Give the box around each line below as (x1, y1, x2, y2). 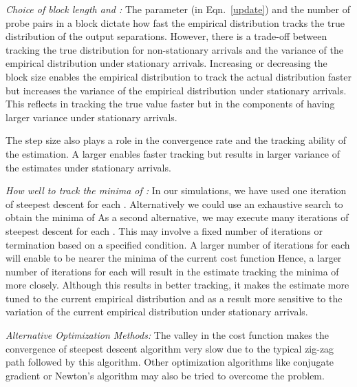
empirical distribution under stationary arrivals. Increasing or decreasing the (6, 56, 327, 70)
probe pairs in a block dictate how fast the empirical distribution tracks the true (6, 15, 345, 30)
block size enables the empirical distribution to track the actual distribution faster (6, 69, 352, 83)
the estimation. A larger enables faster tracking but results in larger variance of (6, 146, 340, 160)
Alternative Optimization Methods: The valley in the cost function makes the (6, 328, 329, 342)
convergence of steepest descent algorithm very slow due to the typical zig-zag (6, 341, 334, 355)
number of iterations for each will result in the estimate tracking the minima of (6, 264, 339, 278)
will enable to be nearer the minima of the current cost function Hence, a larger (6, 251, 342, 265)
